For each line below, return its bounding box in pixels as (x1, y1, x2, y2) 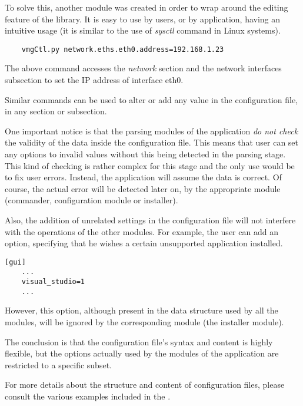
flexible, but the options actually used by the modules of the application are (5, 347, 279, 359)
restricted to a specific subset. (5, 358, 112, 371)
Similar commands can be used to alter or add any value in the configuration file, (5, 93, 298, 105)
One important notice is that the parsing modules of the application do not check (5, 124, 298, 137)
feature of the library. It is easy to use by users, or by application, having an (5, 12, 281, 25)
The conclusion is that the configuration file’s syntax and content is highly (5, 335, 273, 348)
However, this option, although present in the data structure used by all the (5, 304, 278, 316)
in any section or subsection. (5, 105, 107, 117)
